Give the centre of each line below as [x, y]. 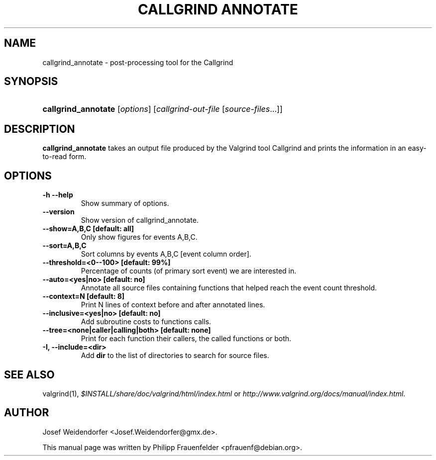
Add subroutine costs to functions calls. [146, 322]
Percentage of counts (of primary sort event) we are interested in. [189, 271]
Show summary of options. [125, 203]
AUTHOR [27, 413]
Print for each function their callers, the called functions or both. [186, 339]
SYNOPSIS [31, 82]
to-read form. [64, 157]
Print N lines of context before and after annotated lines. [173, 305]
